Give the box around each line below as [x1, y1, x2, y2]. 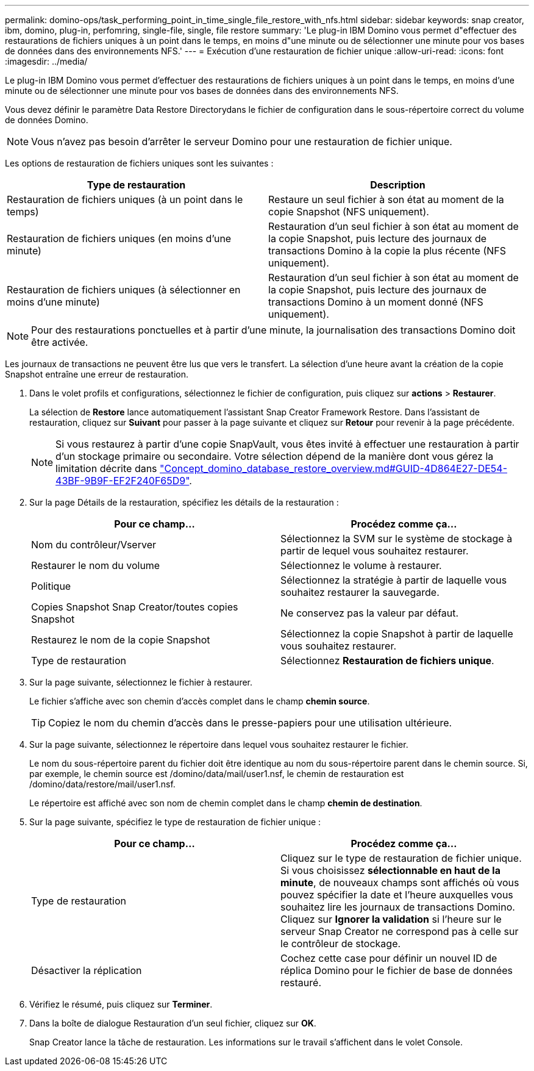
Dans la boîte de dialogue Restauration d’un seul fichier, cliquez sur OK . [29, 1018, 316, 1028]
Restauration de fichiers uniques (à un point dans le [7, 193, 243, 206]
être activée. [31, 336, 88, 348]
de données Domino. [5, 115, 88, 125]
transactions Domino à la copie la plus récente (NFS [268, 245, 506, 257]
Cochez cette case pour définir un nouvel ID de [280, 952, 497, 964]
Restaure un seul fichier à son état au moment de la [268, 193, 504, 206]
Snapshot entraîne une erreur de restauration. [5, 369, 189, 379]
